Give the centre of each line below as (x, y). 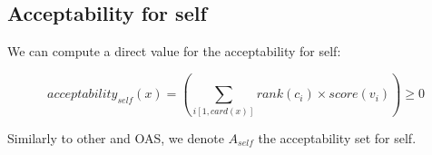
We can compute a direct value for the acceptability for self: (174, 51)
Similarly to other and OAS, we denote (116, 137)
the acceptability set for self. (337, 137)
